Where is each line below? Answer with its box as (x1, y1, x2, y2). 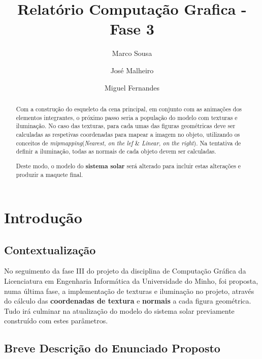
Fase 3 (110, 18, 154, 39)
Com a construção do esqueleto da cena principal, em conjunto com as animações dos (16, 104, 242, 113)
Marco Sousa (112, 48, 152, 58)
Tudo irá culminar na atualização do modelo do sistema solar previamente (4, 305, 235, 316)
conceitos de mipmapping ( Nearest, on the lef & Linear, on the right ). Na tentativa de (16, 138, 241, 147)
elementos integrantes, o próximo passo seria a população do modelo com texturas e (16, 113, 238, 122)
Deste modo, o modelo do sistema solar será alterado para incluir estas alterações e (16, 161, 241, 170)
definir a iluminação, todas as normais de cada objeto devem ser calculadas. (16, 147, 216, 156)
